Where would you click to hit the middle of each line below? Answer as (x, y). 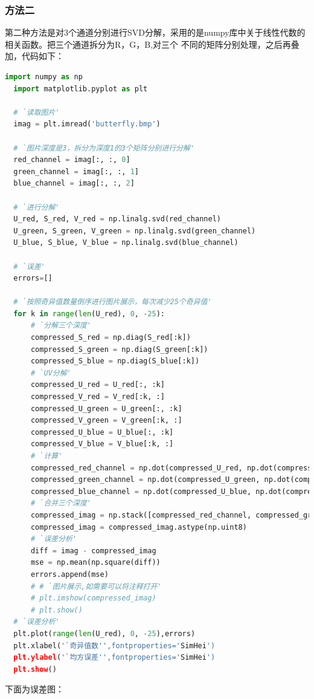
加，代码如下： (34, 56)
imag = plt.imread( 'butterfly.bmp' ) (87, 124)
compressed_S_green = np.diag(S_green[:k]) (119, 349)
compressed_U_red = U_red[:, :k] (98, 385)
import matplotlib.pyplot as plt (81, 89)
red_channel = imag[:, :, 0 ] (72, 160)
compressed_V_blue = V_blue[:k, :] (102, 444)
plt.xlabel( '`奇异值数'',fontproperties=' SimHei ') (114, 645)
